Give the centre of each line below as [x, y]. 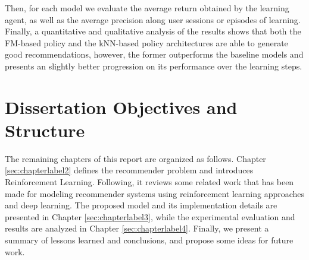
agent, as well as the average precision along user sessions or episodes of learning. [153, 19]
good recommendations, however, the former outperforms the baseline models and [154, 54]
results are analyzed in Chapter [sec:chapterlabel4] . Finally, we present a [137, 228]
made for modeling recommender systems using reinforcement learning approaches [155, 193]
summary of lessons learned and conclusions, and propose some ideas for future [149, 240]
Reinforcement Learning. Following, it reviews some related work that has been [149, 182]
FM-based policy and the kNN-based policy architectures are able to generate [146, 42]
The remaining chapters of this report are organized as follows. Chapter [135, 158]
